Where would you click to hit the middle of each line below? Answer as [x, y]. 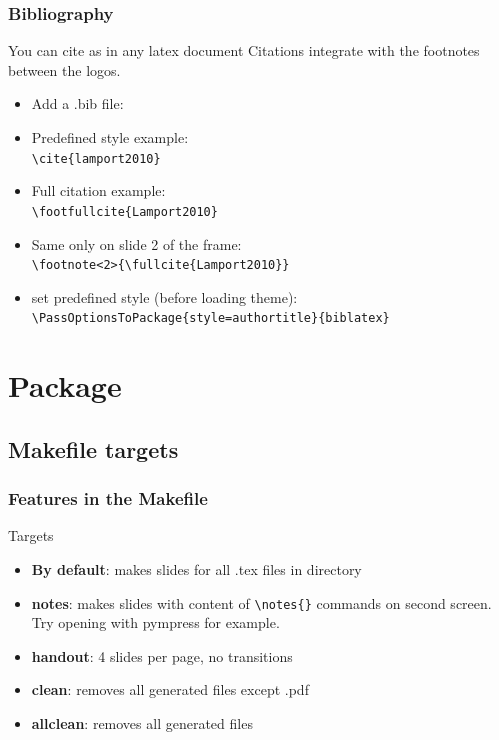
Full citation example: [98, 190]
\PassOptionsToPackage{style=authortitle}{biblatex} [210, 318]
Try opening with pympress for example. [155, 622]
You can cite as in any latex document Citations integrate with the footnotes [244, 50]
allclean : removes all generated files [142, 723]
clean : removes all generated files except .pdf [170, 689]
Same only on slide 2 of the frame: [136, 243]
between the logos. [64, 69]
